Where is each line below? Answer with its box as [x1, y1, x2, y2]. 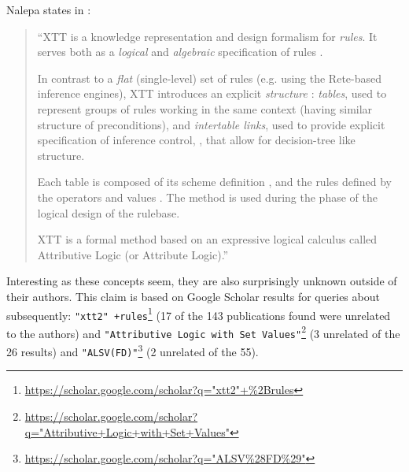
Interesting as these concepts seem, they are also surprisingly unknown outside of [6, 273, 397, 289]
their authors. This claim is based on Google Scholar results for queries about [6, 288, 380, 304]
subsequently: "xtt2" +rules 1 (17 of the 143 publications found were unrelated [6, 304, 391, 323]
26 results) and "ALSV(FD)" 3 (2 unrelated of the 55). [6, 341, 259, 359]
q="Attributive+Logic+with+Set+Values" [24, 423, 230, 440]
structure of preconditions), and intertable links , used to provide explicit [37, 116, 385, 132]
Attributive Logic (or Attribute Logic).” [37, 246, 229, 262]
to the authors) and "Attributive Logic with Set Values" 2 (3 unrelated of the [6, 322, 400, 341]
